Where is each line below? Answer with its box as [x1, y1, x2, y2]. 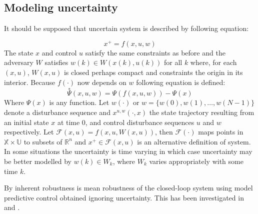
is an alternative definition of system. [137, 136, 251, 146]
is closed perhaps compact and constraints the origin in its [63, 67, 243, 77]
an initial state [4, 116, 49, 127]
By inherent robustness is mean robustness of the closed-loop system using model [4, 182, 253, 193]
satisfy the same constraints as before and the [85, 47, 225, 57]
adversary [4, 57, 33, 67]
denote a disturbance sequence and [4, 107, 110, 117]
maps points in [198, 126, 243, 137]
